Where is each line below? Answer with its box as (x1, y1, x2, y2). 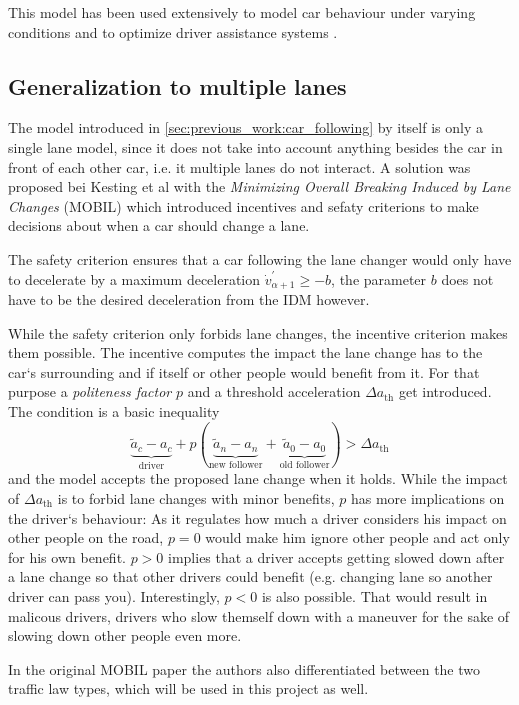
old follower (279, 459, 330, 470)
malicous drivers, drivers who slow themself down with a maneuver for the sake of (8, 605, 510, 626)
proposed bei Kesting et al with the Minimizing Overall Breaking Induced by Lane (8, 176, 511, 197)
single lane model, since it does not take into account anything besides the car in (8, 136, 503, 157)
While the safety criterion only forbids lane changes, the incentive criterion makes (8, 322, 508, 343)
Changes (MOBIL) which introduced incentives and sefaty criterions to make (8, 195, 479, 216)
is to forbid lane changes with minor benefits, (57, 487, 335, 508)
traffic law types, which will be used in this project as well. (8, 678, 369, 699)
